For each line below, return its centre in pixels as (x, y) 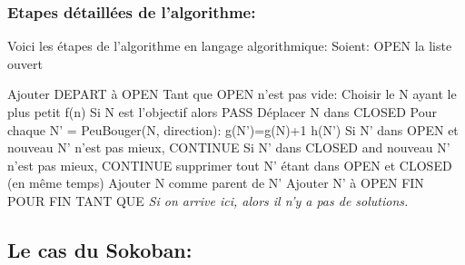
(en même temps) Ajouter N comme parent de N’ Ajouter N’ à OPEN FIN (216, 183)
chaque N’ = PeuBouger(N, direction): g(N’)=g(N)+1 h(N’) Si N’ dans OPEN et (233, 129)
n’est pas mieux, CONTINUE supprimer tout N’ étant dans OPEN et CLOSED (230, 165)
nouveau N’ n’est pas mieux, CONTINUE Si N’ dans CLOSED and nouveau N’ (229, 147)
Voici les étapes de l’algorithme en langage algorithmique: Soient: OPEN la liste (230, 46)
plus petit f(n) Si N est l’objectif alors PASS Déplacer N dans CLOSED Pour (222, 112)
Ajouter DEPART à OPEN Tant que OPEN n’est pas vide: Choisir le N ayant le (232, 94)
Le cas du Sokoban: (100, 249)
